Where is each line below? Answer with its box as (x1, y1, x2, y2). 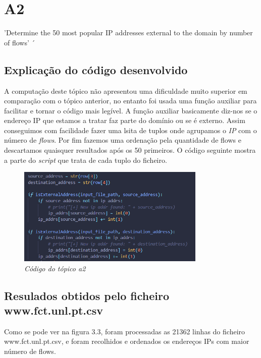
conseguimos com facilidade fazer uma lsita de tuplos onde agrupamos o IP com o (4, 125, 257, 135)
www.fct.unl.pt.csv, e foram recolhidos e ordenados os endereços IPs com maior (4, 336, 249, 346)
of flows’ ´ (4, 37, 35, 47)
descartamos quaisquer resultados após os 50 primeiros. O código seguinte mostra (4, 145, 256, 155)
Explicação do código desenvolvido (4, 62, 188, 77)
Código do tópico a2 (24, 263, 86, 273)
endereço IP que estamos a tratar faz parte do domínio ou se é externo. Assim (4, 115, 245, 126)
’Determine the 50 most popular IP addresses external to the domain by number (4, 27, 253, 38)
